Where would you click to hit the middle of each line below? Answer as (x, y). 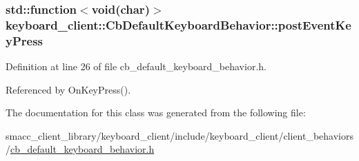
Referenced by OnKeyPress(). (68, 89)
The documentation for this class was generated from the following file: (156, 112)
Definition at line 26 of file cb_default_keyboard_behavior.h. (136, 66)
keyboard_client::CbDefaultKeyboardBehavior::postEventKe (178, 24)
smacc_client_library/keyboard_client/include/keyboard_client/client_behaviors (180, 135)
